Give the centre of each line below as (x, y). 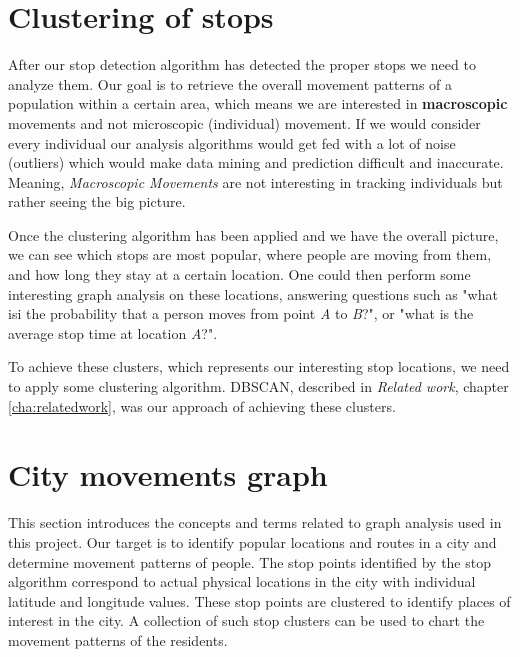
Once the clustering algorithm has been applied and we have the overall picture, (253, 234)
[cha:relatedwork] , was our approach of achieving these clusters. (202, 405)
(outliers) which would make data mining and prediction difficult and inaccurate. (256, 162)
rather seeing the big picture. (97, 201)
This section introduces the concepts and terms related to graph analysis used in (255, 522)
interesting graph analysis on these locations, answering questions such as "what (253, 293)
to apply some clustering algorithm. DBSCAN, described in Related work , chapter (258, 386)
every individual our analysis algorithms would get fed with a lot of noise (232, 142)
